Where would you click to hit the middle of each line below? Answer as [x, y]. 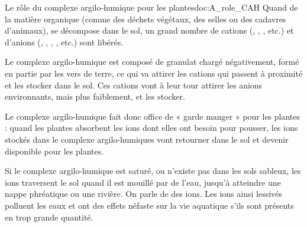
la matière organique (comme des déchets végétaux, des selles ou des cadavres [146, 19]
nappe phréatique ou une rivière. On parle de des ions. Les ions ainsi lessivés [143, 194]
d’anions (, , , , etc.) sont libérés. [64, 42]
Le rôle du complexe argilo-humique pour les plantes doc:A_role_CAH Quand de [151, 7]
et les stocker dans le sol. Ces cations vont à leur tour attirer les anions [134, 85]
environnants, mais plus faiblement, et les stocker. [95, 96]
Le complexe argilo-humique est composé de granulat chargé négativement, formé [152, 62]
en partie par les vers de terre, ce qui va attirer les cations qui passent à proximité [154, 73]
